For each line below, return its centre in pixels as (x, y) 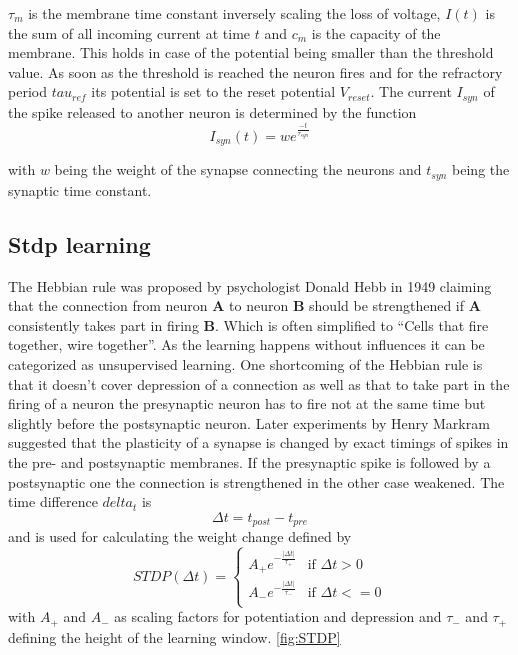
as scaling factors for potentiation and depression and (278, 616)
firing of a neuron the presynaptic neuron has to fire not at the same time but (247, 403)
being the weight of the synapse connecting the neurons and (238, 169)
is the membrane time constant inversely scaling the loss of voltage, (234, 13)
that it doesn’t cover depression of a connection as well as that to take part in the (259, 383)
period (27, 91)
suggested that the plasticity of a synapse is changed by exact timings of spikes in (258, 442)
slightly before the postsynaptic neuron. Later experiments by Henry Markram (249, 422)
